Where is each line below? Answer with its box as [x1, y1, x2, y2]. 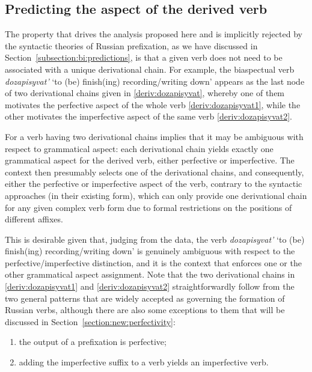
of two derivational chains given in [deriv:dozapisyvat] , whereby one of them [5, 87, 285, 99]
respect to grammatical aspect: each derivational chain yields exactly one [5, 142, 274, 154]
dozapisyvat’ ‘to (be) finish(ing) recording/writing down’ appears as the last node [5, 75, 305, 87]
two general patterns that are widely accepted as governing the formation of [5, 291, 285, 304]
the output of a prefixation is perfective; [19, 335, 167, 348]
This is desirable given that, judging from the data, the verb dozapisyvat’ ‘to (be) [5, 233, 305, 245]
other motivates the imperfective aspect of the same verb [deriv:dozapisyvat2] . [5, 110, 293, 123]
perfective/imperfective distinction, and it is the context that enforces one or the [5, 256, 302, 269]
